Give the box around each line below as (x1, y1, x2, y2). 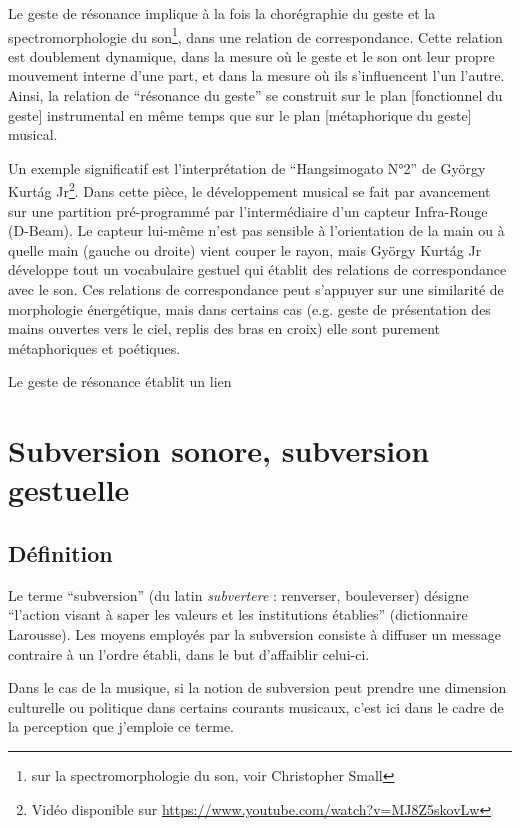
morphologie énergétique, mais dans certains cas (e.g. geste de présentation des (8, 298, 491, 319)
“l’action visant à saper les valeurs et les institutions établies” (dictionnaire (8, 604, 468, 625)
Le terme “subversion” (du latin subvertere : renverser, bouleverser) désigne (8, 584, 469, 605)
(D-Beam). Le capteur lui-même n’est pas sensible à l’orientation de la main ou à (8, 220, 505, 241)
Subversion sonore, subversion (8, 430, 430, 471)
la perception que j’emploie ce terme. (8, 716, 235, 737)
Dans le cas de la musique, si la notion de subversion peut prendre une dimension (8, 677, 507, 698)
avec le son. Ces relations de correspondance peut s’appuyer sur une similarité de (8, 279, 504, 300)
